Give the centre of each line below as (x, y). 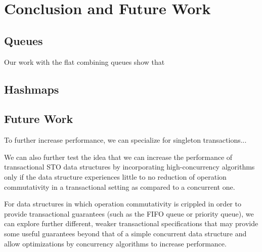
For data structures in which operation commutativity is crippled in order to (123, 204)
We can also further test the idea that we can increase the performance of (118, 157)
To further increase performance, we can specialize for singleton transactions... (125, 140)
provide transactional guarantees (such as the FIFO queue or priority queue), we (129, 213)
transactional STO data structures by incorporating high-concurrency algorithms (129, 167)
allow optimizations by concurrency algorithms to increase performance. (115, 243)
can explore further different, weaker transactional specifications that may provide (131, 223)
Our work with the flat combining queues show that (84, 61)
